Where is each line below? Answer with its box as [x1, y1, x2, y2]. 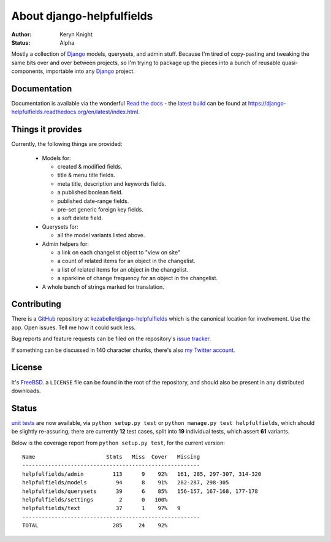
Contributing [11, 299, 61, 310]
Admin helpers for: [42, 240, 89, 248]
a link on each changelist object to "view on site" [57, 249, 181, 256]
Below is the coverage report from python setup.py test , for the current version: [11, 439, 225, 446]
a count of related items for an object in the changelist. [57, 258, 196, 265]
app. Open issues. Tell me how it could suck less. [11, 324, 136, 331]
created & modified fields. [57, 163, 123, 170]
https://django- [248, 100, 286, 107]
